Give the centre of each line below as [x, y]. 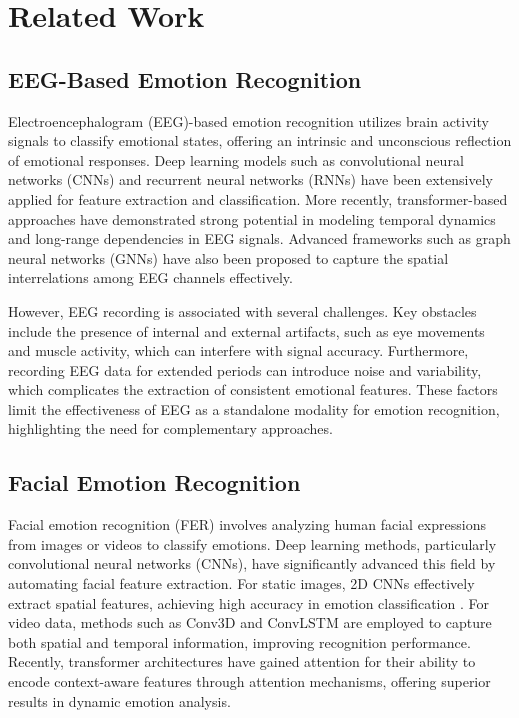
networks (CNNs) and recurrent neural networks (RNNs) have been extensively [250, 179]
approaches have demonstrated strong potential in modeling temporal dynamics [252, 218]
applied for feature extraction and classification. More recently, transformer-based [258, 198]
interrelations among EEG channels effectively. [150, 277]
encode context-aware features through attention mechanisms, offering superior [249, 681]
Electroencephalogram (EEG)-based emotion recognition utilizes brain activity [248, 120]
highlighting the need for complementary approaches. [170, 428]
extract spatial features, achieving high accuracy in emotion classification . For [248, 602]
